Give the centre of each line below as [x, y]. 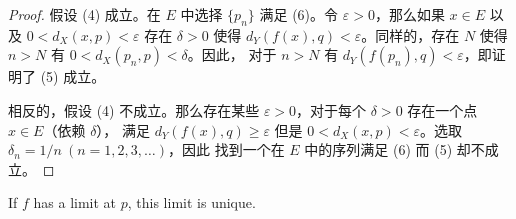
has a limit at [75, 202]
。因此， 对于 [232, 54]
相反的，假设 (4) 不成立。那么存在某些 [134, 109]
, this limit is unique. [191, 202]
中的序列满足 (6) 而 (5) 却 [387, 149]
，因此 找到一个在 [226, 149]
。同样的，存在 [410, 34]
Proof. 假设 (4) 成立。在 [84, 14]
